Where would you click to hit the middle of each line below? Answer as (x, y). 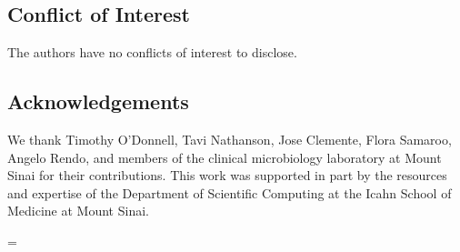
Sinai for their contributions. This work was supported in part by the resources (227, 175)
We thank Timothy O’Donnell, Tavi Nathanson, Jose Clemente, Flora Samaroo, (230, 139)
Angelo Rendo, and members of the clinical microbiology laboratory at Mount (225, 157)
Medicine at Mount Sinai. (78, 211)
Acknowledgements (98, 101)
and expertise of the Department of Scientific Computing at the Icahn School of (230, 192)
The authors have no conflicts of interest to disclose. (152, 52)
